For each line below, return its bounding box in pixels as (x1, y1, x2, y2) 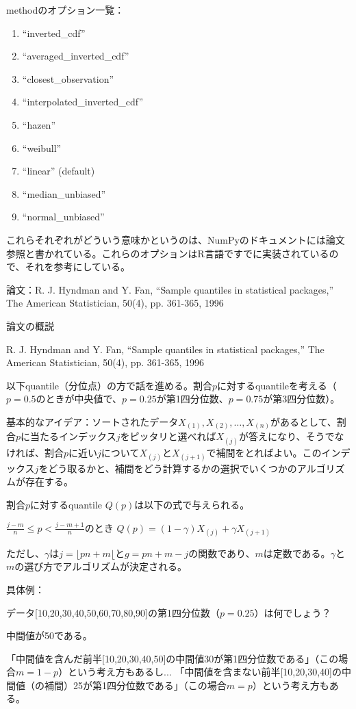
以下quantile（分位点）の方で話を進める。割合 (6, 378, 213, 392)
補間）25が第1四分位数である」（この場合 (44, 678, 227, 692)
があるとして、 (270, 414, 337, 428)
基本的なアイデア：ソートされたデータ (6, 414, 179, 428)
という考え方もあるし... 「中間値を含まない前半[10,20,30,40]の (68, 665, 342, 679)
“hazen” (22, 117, 56, 131)
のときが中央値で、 (36, 391, 123, 406)
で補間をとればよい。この (206, 445, 322, 459)
